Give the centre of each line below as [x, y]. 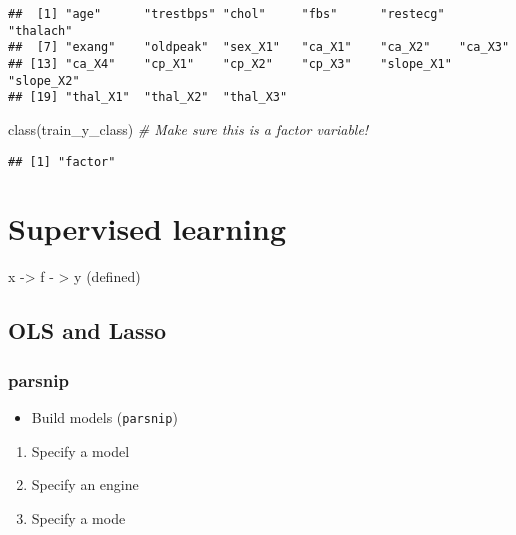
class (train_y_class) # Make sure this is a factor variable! [188, 128]
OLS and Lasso [87, 330]
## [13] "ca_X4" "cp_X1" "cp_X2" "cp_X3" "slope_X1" [230, 63]
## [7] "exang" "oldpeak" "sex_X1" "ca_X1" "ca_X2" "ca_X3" [259, 47]
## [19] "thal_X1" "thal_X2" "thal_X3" [148, 97]
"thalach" [40, 30]
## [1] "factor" [62, 161]
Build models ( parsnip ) [104, 416]
